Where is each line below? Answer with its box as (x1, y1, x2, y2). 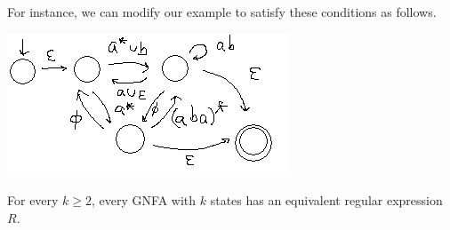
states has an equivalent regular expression (210, 191, 443, 210)
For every (7, 191, 59, 210)
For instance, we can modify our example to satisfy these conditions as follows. (7, 3, 437, 20)
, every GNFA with (92, 191, 197, 210)
